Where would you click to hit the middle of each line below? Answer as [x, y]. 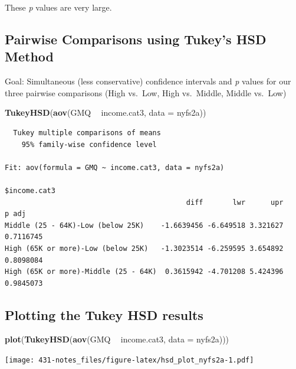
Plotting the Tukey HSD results [104, 314]
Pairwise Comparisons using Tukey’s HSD [136, 39]
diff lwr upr [235, 202]
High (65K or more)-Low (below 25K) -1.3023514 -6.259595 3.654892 [144, 248]
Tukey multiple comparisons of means [87, 133]
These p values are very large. [58, 7]
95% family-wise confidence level [89, 144]
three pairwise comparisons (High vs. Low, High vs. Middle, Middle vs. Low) [146, 92]
